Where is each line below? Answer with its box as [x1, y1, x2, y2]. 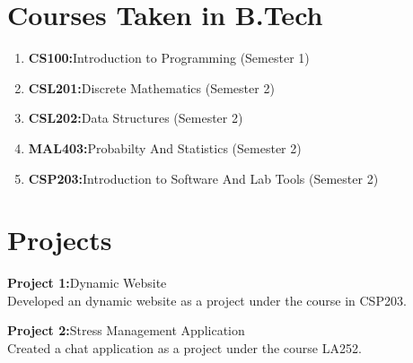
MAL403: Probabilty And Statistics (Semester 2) [28, 138, 302, 157]
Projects [7, 221, 112, 258]
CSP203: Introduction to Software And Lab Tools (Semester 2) [28, 169, 379, 187]
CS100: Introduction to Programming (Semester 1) [28, 48, 310, 67]
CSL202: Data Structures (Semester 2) [28, 108, 243, 127]
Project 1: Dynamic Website [7, 273, 167, 292]
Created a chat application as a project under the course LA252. [7, 339, 362, 357]
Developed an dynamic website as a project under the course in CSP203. [7, 290, 407, 309]
